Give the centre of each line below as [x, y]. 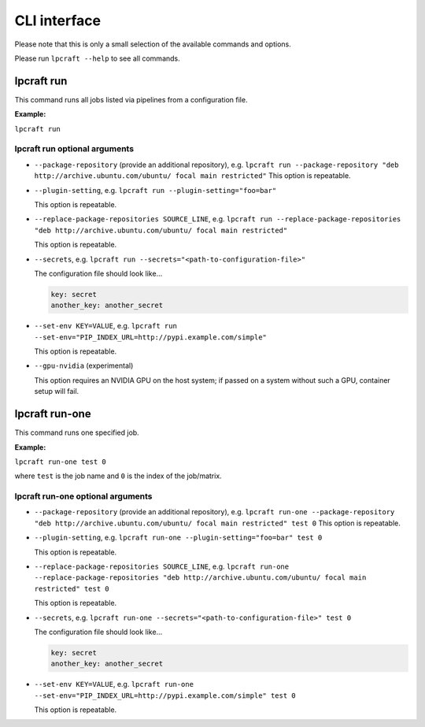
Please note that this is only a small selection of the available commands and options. [153, 44]
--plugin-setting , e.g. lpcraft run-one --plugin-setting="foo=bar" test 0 [178, 538]
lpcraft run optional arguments [74, 149]
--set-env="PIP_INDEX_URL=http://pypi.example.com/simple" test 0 [165, 695]
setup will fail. [57, 391]
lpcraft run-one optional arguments [83, 496]
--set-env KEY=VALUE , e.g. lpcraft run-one [114, 684]
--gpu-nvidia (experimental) [84, 365]
